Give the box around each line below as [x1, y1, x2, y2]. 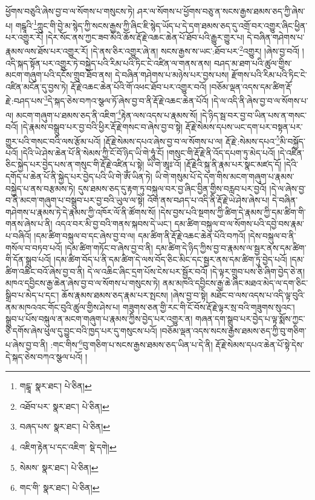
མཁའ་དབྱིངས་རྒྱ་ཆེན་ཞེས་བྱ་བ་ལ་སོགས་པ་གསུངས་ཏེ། [5, 277, 160, 289]
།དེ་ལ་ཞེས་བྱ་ [269, 182, 306, 194]
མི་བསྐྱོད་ [279, 134, 305, 147]
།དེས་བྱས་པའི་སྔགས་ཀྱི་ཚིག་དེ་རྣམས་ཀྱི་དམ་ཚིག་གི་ [158, 205, 306, 218]
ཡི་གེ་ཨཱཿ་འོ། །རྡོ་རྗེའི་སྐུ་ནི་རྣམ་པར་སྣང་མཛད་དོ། [147, 158, 282, 171]
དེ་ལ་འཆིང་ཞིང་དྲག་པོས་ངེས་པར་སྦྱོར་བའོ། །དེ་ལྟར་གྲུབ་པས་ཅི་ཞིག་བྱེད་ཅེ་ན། [87, 265, 305, 277]
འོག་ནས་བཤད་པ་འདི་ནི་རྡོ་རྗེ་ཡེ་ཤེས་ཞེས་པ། [147, 194, 270, 206]
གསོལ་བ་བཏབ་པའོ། [5, 241, 62, 254]
